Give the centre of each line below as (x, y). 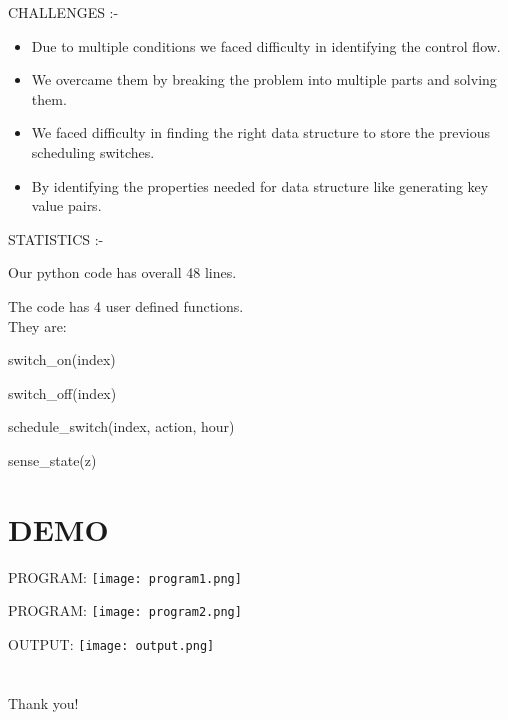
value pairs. (66, 205)
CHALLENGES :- (63, 12)
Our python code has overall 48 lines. (122, 272)
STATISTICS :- (56, 238)
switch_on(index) (62, 359)
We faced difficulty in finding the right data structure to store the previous (260, 132)
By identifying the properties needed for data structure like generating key (260, 185)
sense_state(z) (52, 459)
